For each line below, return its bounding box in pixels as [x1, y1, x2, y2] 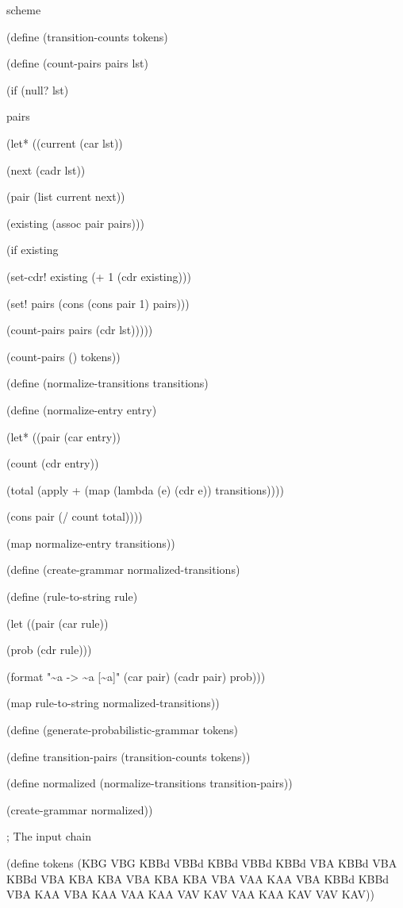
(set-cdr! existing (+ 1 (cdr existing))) [6, 267, 191, 284]
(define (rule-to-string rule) [6, 588, 138, 605]
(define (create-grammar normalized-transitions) [6, 561, 240, 578]
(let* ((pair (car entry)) [6, 428, 121, 444]
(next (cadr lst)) [6, 161, 86, 178]
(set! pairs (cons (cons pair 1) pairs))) [6, 294, 190, 311]
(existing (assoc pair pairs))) [6, 214, 144, 231]
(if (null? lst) [6, 81, 69, 98]
